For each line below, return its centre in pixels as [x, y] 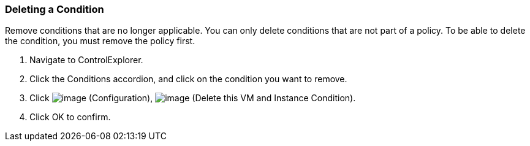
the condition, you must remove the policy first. [100, 41]
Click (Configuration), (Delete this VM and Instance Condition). [193, 98]
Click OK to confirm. [70, 117]
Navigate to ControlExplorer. [86, 60]
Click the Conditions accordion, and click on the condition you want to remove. [188, 79]
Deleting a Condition [55, 9]
